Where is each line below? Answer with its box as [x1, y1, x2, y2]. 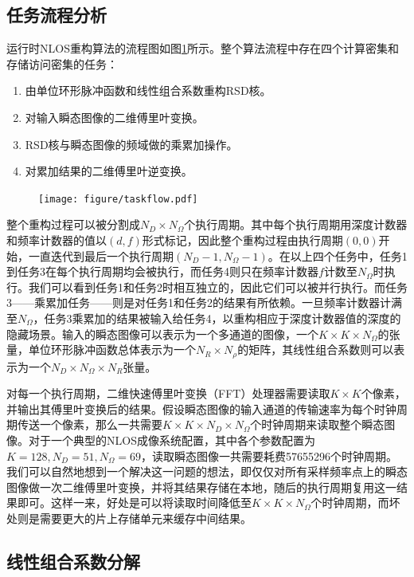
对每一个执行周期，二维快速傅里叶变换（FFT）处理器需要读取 [6, 385, 330, 402]
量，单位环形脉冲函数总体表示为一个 [6, 341, 196, 358]
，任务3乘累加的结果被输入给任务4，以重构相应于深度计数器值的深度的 [33, 309, 401, 326]
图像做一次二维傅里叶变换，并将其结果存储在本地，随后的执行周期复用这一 [6, 478, 396, 495]
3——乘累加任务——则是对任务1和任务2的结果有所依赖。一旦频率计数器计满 [6, 294, 402, 311]
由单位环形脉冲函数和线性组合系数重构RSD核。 [25, 82, 271, 99]
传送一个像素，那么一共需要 [17, 416, 162, 433]
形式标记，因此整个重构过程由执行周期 [142, 232, 343, 249]
